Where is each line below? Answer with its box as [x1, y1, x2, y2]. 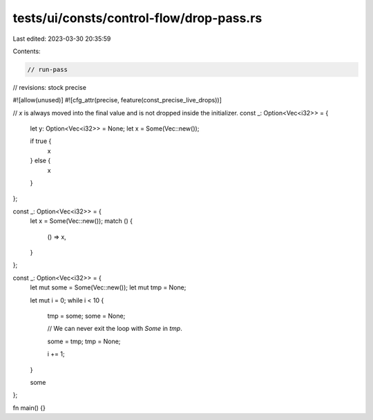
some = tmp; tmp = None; [47, 337, 121, 345]
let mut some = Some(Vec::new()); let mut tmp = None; [30, 283, 186, 292]
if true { [30, 137, 52, 145]
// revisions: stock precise [12, 83, 86, 91]
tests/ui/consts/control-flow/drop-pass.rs [12, 10, 262, 26]
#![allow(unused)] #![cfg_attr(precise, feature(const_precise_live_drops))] [12, 96, 222, 104]
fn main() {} [12, 403, 46, 412]
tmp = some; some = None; [47, 312, 126, 320]
